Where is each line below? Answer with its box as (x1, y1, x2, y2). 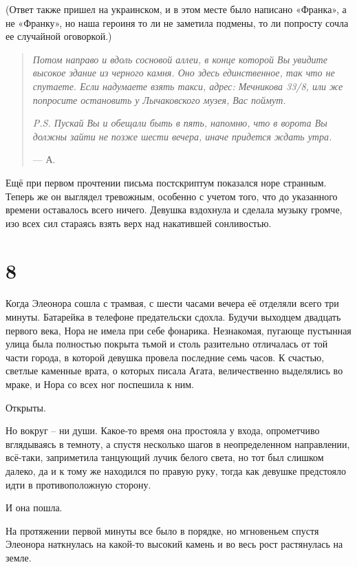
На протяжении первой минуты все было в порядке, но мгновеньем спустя (6, 523, 319, 537)
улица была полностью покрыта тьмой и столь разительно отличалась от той (6, 336, 328, 351)
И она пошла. (6, 500, 63, 515)
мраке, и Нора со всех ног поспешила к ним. (6, 377, 194, 391)
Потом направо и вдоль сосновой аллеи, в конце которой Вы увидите (32, 52, 327, 66)
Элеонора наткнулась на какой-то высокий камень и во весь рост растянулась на (6, 537, 343, 551)
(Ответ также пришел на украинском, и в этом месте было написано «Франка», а (6, 2, 347, 16)
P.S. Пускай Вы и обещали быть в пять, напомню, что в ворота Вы (32, 116, 327, 130)
